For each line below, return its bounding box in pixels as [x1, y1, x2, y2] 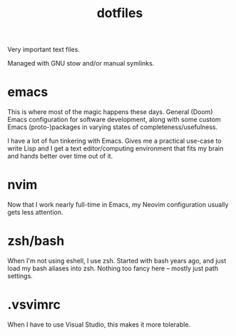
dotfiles [96, 5, 143, 21]
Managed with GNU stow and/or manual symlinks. [7, 59, 155, 68]
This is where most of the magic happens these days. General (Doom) [7, 108, 213, 116]
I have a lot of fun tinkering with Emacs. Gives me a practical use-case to [7, 137, 222, 146]
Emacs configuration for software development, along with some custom [7, 116, 221, 124]
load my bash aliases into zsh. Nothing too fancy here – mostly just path [7, 264, 219, 273]
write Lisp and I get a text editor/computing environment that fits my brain [7, 144, 224, 153]
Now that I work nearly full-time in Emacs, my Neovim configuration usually [7, 200, 229, 209]
